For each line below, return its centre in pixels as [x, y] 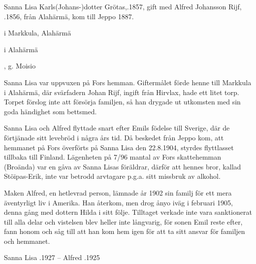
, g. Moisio [20, 66]
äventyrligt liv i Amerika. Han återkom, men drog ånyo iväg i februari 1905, [118, 202]
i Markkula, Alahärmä [38, 33]
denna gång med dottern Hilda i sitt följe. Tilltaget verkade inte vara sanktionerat [128, 212]
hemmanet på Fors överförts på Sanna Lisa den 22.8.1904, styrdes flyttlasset [119, 147]
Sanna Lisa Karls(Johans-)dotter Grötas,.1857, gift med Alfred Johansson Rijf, [123, 6]
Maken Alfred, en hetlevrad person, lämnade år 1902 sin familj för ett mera [118, 192]
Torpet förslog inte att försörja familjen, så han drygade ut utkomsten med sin [122, 102]
